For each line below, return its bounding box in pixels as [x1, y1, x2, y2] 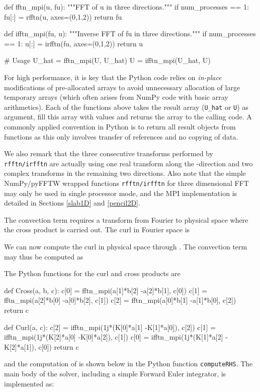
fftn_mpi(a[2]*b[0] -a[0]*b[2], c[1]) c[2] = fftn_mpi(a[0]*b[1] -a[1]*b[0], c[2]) [4, 295, 236, 305]
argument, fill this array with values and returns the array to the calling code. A [4, 111, 252, 122]
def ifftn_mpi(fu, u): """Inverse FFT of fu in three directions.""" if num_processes [4, 28, 256, 39]
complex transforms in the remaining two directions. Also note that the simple [4, 168, 246, 178]
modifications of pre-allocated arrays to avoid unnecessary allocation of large [4, 82, 240, 92]
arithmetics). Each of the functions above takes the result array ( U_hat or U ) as [4, 101, 248, 112]
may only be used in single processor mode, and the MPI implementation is [4, 187, 237, 198]
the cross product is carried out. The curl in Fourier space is [4, 224, 190, 235]
